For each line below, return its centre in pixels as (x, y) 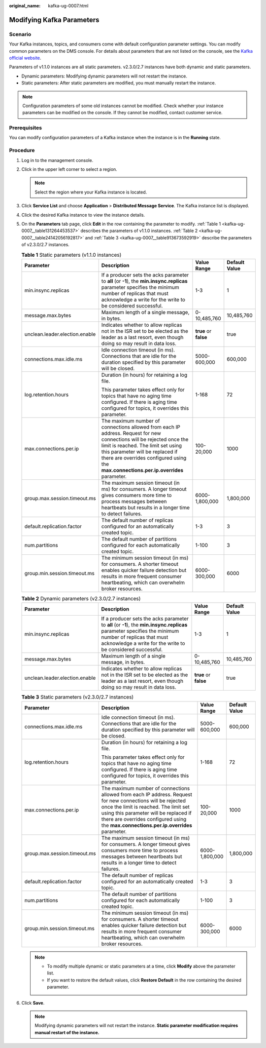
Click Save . (33, 1003)
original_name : (25, 6)
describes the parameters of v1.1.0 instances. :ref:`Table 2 (139, 231)
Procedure (22, 151)
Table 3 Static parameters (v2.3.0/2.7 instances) (78, 697)
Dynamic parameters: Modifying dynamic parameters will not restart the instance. (104, 76)
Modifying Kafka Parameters (54, 20)
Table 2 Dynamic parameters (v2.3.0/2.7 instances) (81, 599)
